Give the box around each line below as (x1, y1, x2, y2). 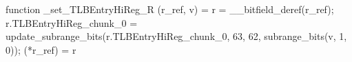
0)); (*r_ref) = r (6, 42, 76, 56)
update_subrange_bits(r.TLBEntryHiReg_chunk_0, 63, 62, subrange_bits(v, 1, (6, 29, 347, 43)
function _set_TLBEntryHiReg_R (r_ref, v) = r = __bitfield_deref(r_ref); (6, 2, 334, 16)
